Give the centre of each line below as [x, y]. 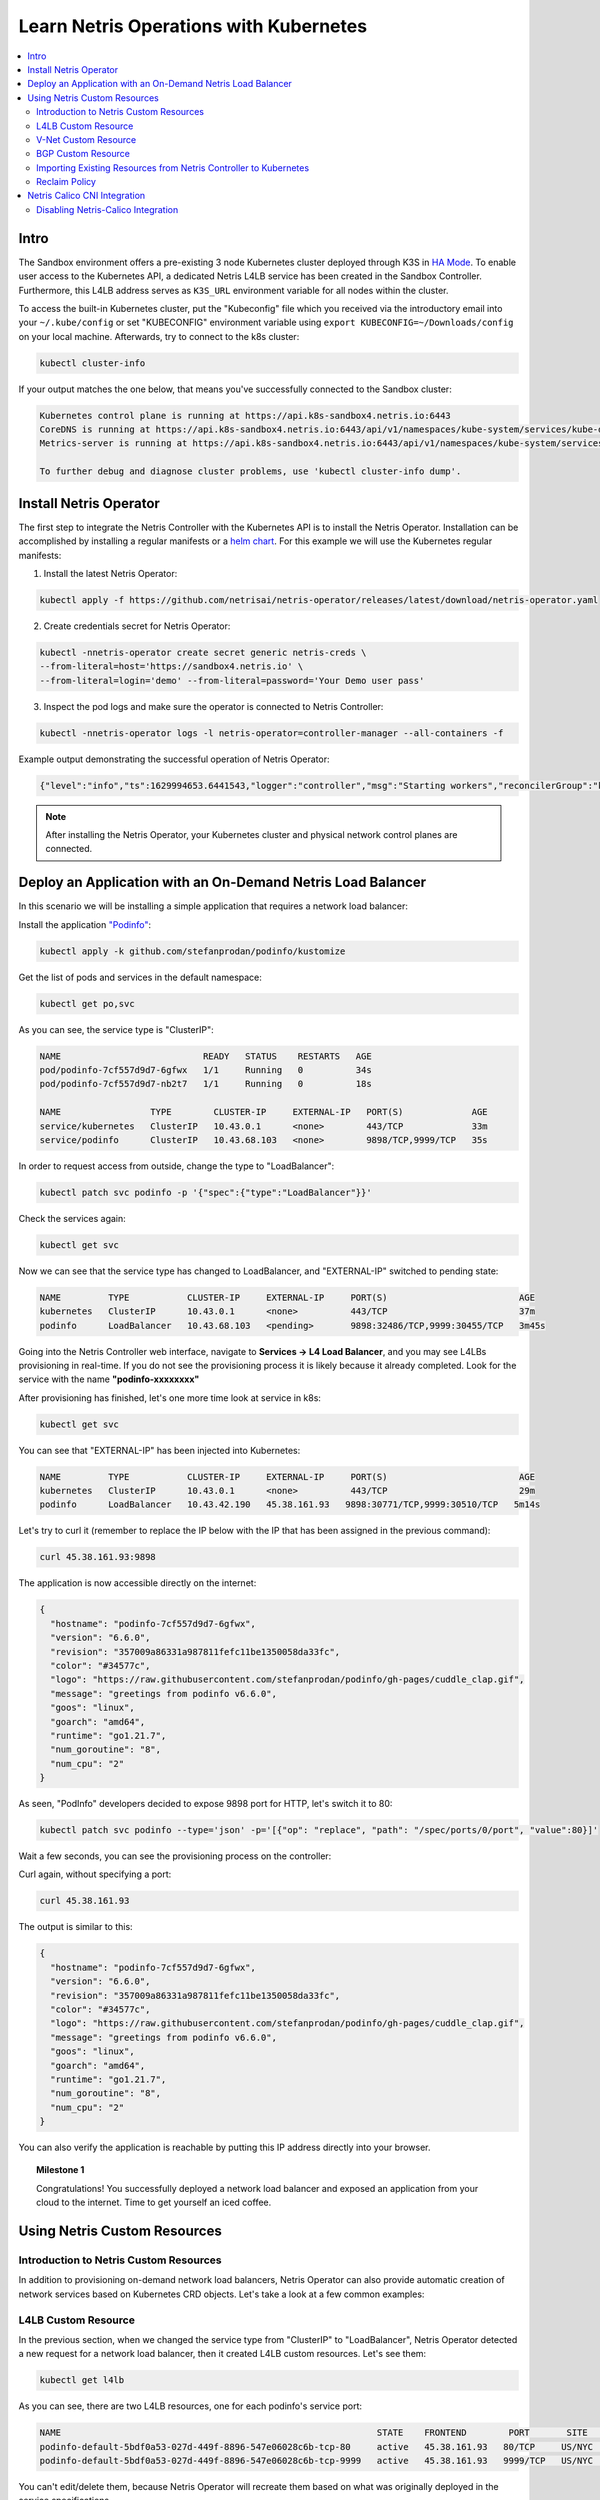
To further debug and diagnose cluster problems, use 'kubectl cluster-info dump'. [250, 471]
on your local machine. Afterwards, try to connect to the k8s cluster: [159, 336]
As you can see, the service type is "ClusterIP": [116, 1029]
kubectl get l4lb [82, 2380]
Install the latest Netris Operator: [110, 573]
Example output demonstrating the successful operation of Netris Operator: [174, 759]
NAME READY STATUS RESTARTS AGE [205, 1056]
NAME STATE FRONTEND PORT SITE [314, 2433]
